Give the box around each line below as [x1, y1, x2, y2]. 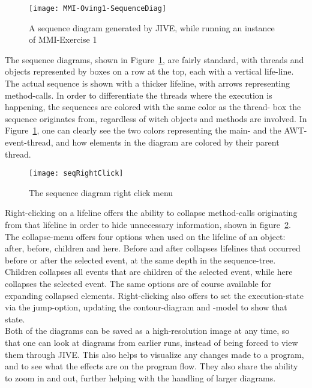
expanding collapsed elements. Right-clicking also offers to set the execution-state [5, 289, 304, 301]
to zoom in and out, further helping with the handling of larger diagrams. [5, 371, 276, 384]
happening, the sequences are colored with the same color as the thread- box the [5, 100, 301, 113]
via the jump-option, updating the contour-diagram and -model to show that [5, 301, 287, 313]
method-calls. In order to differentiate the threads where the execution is [5, 88, 272, 101]
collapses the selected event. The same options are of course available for [5, 277, 272, 289]
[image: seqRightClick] [29, 169, 124, 178]
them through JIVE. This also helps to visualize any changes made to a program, [5, 348, 304, 360]
